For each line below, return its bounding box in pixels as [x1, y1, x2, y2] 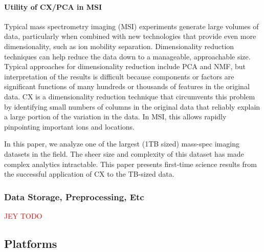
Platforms [4, 235, 57, 251]
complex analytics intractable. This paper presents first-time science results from [4, 158, 257, 169]
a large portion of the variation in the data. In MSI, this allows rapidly [4, 111, 227, 122]
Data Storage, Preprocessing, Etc [4, 190, 144, 203]
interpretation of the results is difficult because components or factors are [4, 71, 234, 81]
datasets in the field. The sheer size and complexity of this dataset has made [4, 148, 244, 159]
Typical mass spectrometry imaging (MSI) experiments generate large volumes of [4, 20, 259, 31]
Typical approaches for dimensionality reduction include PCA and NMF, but [4, 61, 246, 72]
